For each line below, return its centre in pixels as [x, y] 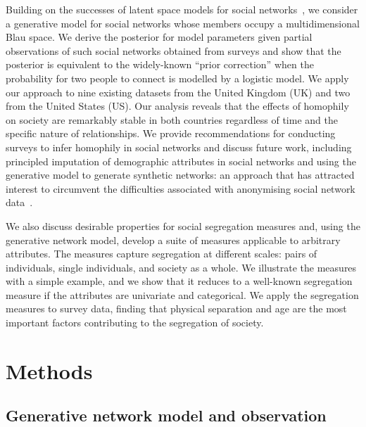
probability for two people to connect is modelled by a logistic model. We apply [177, 78]
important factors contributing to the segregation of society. [135, 323]
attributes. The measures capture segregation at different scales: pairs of [162, 254]
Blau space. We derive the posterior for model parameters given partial [159, 37]
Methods [49, 370]
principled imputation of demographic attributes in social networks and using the [181, 161]
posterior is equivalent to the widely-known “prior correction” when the [160, 64]
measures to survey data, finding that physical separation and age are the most [176, 308]
